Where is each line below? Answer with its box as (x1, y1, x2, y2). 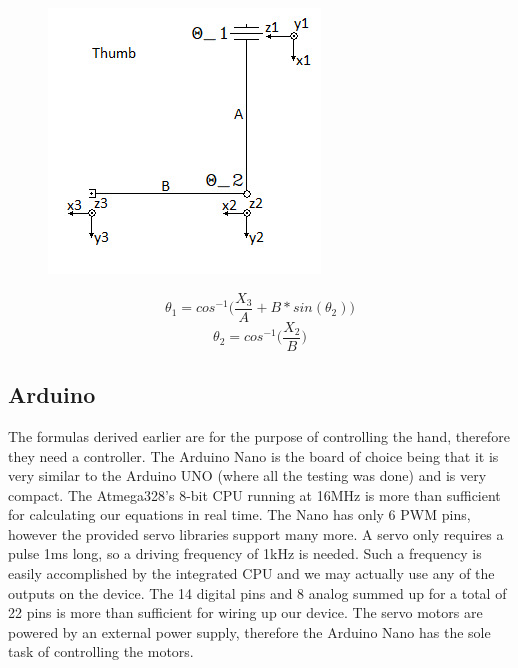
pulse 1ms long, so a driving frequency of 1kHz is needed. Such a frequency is (8, 543, 482, 564)
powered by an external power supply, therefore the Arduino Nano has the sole (8, 621, 491, 642)
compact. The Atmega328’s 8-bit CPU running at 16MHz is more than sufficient (8, 484, 501, 505)
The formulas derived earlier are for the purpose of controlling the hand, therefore (8, 425, 510, 446)
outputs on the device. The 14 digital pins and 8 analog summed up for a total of (8, 582, 507, 603)
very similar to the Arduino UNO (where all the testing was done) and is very (8, 465, 487, 486)
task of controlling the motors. (8, 641, 194, 662)
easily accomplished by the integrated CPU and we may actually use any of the (8, 563, 495, 584)
